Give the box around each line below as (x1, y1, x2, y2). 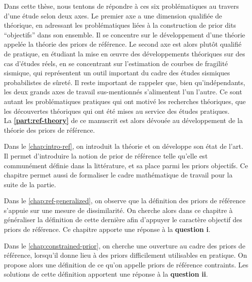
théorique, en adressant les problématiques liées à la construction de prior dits (4, 20, 236, 30)
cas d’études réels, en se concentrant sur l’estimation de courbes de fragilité (4, 58, 228, 68)
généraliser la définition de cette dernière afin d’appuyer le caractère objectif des (4, 214, 242, 225)
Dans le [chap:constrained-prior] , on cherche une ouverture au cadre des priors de (4, 240, 246, 250)
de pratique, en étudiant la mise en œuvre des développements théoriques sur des (4, 48, 245, 58)
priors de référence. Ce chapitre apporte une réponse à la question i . (4, 224, 211, 234)
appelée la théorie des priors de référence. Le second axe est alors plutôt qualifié (4, 39, 242, 49)
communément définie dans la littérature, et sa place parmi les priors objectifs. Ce (4, 160, 248, 170)
